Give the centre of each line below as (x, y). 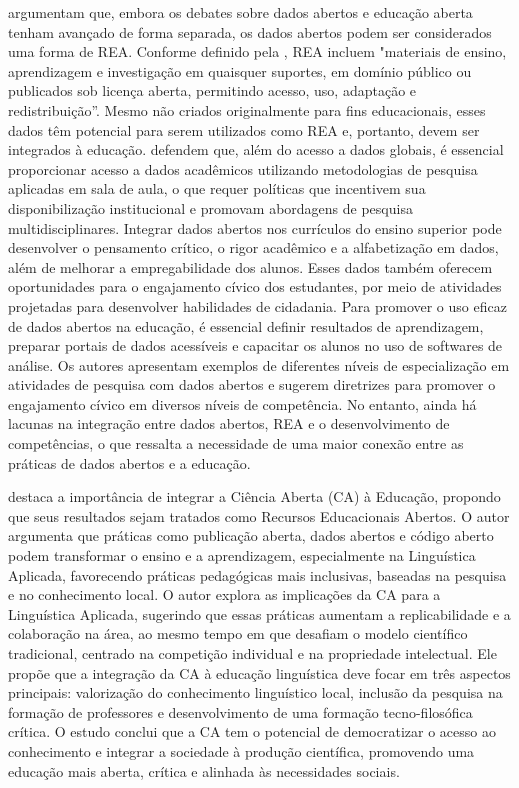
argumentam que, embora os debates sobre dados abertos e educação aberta (240, 12)
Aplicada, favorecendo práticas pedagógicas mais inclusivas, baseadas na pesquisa (257, 574)
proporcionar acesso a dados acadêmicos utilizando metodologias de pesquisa (243, 168)
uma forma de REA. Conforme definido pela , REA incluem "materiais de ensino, (257, 51)
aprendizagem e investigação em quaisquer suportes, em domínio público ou (240, 70)
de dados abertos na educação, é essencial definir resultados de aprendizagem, (246, 325)
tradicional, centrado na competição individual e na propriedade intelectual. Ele (252, 653)
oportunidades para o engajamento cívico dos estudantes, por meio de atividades (255, 286)
